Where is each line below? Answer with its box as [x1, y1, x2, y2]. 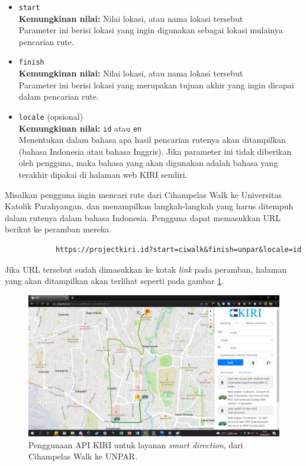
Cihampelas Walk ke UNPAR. [28, 450, 138, 462]
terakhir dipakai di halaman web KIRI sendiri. [18, 168, 188, 180]
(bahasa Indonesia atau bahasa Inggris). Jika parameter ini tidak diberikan [18, 145, 292, 157]
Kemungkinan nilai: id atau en [18, 122, 142, 134]
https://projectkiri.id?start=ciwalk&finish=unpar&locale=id [55, 245, 302, 254]
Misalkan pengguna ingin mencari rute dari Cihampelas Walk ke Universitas [5, 188, 282, 200]
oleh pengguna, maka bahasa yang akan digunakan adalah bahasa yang [18, 157, 278, 169]
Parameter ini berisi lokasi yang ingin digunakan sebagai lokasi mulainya [18, 24, 283, 36]
